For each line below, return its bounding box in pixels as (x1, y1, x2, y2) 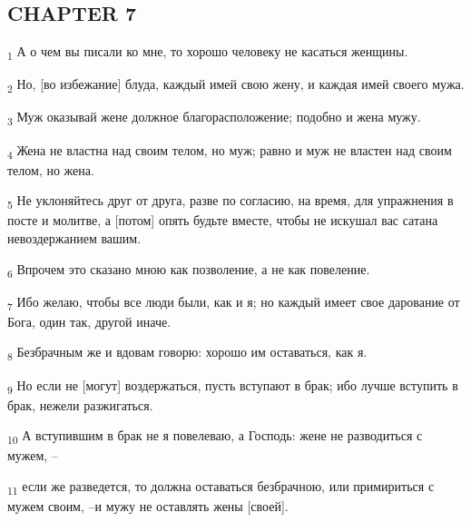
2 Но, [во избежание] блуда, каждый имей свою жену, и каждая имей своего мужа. (7, 74, 465, 96)
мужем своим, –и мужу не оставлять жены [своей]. (7, 497, 289, 516)
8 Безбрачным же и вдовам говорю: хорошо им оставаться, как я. (7, 342, 368, 364)
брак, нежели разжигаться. (7, 395, 153, 414)
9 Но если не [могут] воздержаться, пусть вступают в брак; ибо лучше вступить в (7, 375, 458, 397)
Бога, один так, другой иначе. (7, 311, 172, 330)
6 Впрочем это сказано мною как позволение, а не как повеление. (7, 259, 370, 281)
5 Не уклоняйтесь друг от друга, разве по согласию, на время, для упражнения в (7, 191, 454, 212)
